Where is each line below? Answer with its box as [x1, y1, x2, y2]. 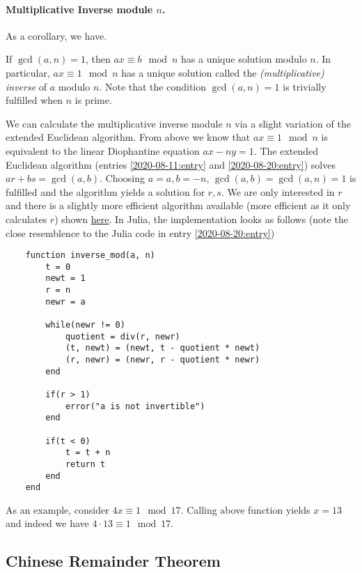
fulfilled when [6, 93, 63, 107]
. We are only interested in [221, 184, 335, 199]
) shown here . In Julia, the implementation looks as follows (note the [54, 211, 348, 226]
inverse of [6, 79, 47, 93]
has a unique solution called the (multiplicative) [121, 65, 324, 79]
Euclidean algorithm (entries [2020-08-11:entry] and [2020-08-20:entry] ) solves [6, 157, 336, 171]
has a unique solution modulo [181, 52, 307, 66]
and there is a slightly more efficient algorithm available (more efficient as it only [6, 198, 351, 213]
